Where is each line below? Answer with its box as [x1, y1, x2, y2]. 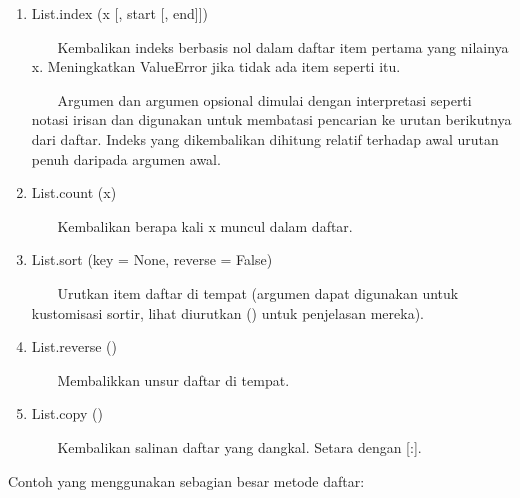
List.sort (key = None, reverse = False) [31, 249, 273, 270]
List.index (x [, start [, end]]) [31, 3, 208, 23]
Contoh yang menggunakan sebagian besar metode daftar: [8, 470, 365, 491]
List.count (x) [31, 182, 117, 203]
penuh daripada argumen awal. [31, 148, 221, 169]
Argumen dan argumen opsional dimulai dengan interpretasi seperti [57, 89, 472, 110]
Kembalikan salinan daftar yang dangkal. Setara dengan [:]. [57, 436, 422, 457]
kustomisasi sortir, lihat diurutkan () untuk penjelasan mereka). [31, 302, 425, 323]
